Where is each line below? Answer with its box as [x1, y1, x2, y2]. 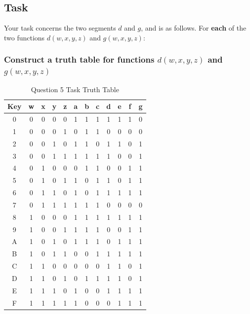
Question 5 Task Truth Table [31, 84, 119, 94]
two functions [4, 32, 45, 42]
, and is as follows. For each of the [141, 23, 247, 33]
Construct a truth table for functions [4, 53, 155, 66]
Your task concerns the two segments [4, 23, 116, 33]
